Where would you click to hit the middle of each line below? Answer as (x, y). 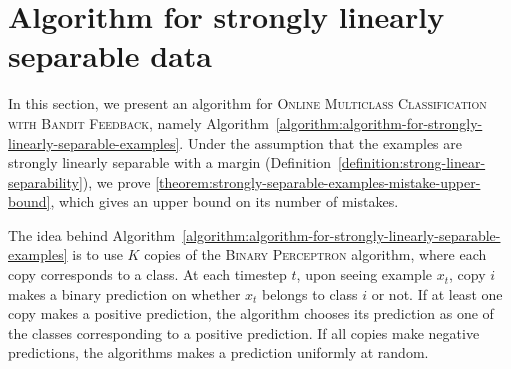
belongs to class (310, 293)
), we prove (116, 181)
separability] (45, 181)
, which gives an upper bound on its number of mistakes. (224, 201)
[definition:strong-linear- (411, 162)
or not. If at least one (437, 293)
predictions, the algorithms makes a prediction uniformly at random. (218, 352)
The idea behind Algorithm (92, 234)
